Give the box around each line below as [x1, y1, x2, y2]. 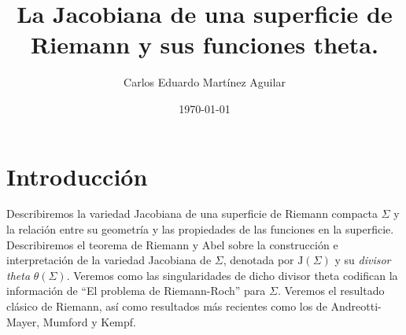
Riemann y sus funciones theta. [31, 28, 378, 61]
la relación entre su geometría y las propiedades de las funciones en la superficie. [6, 221, 394, 237]
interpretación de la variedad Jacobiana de [6, 252, 212, 268]
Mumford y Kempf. [42, 313, 136, 329]
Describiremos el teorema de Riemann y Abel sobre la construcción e [6, 236, 338, 252]
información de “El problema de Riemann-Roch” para [6, 282, 266, 299]
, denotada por [223, 252, 294, 268]
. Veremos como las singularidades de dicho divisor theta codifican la [66, 267, 398, 283]
